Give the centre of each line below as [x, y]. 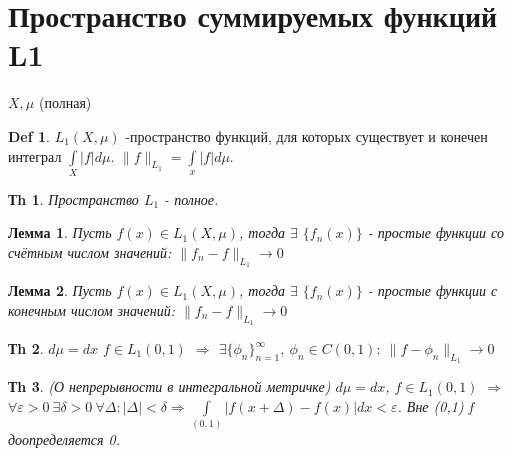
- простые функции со [435, 232]
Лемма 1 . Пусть [60, 232]
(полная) [65, 102]
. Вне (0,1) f [435, 405]
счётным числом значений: [90, 252]
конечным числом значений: [91, 309]
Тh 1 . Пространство [73, 198]
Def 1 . [29, 135]
